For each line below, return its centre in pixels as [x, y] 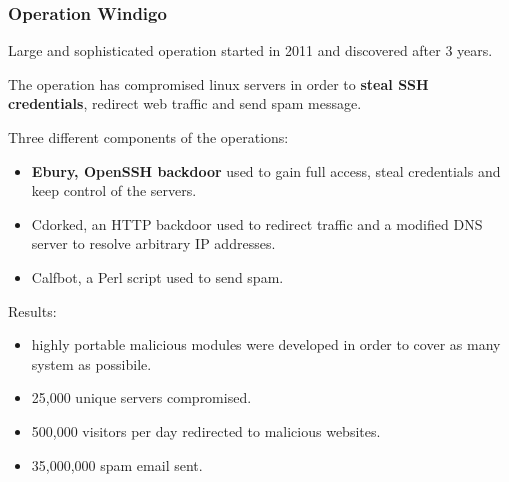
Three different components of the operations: [148, 137]
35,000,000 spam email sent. [117, 464]
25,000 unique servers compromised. [141, 397]
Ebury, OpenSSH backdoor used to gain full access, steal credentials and [266, 170]
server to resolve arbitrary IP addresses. [153, 243]
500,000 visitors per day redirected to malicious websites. [206, 430]
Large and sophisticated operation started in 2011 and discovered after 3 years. [250, 50]
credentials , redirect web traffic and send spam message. [185, 103]
